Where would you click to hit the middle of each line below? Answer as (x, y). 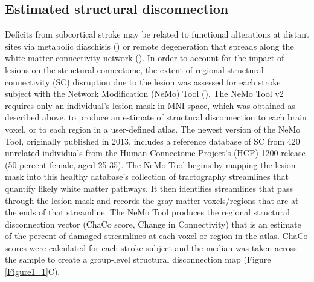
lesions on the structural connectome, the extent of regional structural (134, 69)
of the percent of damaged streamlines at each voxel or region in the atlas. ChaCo (156, 236)
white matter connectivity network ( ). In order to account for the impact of (145, 58)
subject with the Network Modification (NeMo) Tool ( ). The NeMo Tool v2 (144, 93)
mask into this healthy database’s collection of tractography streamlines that (147, 176)
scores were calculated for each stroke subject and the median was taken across (151, 247)
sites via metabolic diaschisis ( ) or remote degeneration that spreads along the (149, 46)
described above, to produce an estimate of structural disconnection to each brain (156, 117)
